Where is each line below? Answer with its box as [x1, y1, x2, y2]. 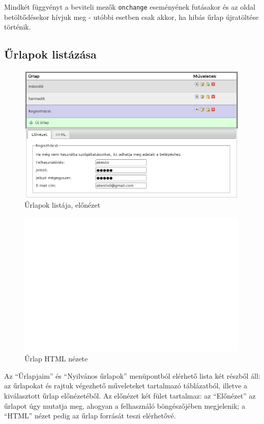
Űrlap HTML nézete [24, 353, 88, 364]
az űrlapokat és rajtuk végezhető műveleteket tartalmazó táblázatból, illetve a [4, 380, 248, 391]
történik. [4, 21, 31, 32]
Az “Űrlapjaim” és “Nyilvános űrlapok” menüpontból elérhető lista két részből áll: [4, 370, 260, 381]
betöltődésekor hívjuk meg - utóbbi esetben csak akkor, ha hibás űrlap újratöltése [4, 11, 259, 22]
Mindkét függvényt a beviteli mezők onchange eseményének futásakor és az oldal [4, 2, 255, 12]
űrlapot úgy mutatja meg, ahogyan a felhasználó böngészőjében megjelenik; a [4, 400, 245, 411]
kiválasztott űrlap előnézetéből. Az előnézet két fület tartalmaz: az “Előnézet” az [4, 390, 256, 401]
